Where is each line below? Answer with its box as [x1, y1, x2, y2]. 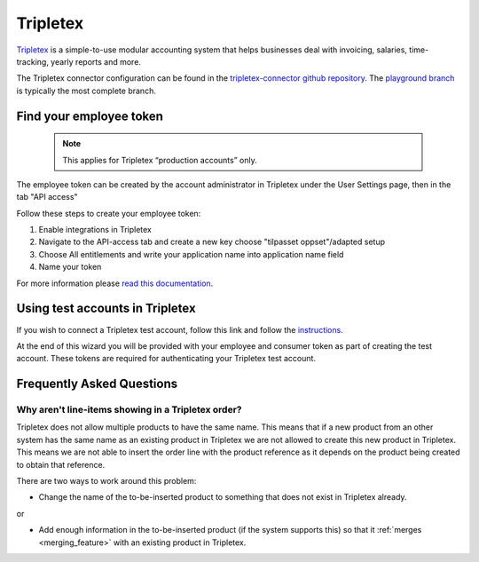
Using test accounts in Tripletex [16, 301, 196, 316]
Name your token [38, 262, 102, 273]
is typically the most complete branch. [16, 85, 157, 96]
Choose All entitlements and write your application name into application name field [38, 249, 344, 259]
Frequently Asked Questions [16, 376, 178, 392]
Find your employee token [16, 108, 164, 123]
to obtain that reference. [16, 459, 106, 470]
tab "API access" [16, 192, 79, 202]
